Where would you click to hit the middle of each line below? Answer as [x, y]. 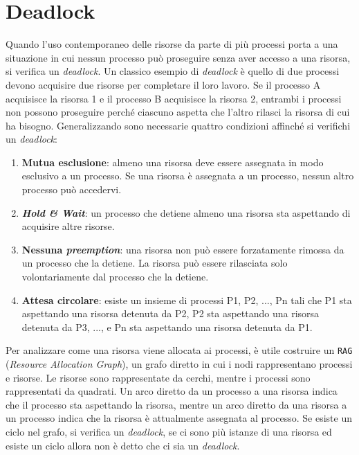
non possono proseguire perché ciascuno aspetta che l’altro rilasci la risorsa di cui [178, 112]
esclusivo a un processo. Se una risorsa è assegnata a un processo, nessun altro [188, 176]
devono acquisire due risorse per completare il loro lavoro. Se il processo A [163, 84]
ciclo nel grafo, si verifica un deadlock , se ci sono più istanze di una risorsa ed [169, 432]
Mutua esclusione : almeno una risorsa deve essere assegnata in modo [173, 162]
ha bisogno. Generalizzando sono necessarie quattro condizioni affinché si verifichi [178, 125]
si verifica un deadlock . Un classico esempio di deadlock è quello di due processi [173, 71]
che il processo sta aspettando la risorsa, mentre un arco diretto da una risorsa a [176, 404]
